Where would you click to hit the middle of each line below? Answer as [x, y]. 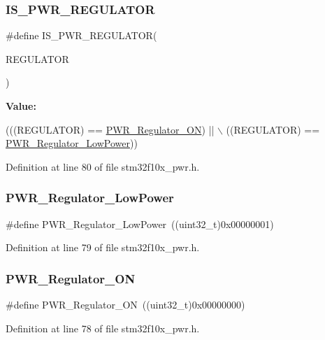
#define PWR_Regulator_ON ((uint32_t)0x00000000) [125, 304]
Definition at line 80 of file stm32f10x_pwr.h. [103, 166]
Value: [21, 106]
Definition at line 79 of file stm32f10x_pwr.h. [103, 247]
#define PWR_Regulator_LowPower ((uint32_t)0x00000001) [140, 224]
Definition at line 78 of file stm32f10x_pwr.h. [103, 328]
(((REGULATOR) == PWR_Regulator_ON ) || [110, 129]
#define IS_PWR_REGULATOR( [81, 35]
